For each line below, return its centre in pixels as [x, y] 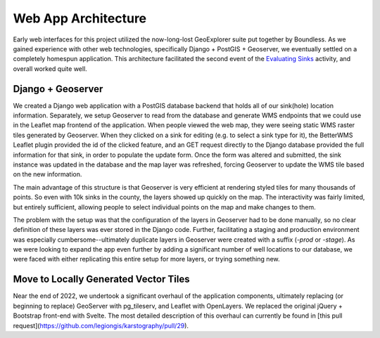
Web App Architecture [80, 18]
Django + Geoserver [58, 89]
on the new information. [47, 174]
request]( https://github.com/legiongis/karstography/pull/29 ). [101, 325]
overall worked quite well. [50, 69]
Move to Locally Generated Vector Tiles [101, 279]
